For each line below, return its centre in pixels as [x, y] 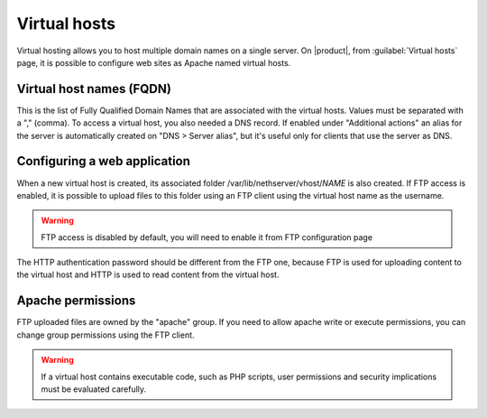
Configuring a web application [104, 161]
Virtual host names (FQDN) [94, 89]
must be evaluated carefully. [94, 389]
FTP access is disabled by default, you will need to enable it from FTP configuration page [207, 237]
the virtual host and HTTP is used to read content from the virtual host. [148, 274]
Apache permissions [76, 301]
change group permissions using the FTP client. [106, 335]
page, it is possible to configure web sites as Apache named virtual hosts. [154, 62]
